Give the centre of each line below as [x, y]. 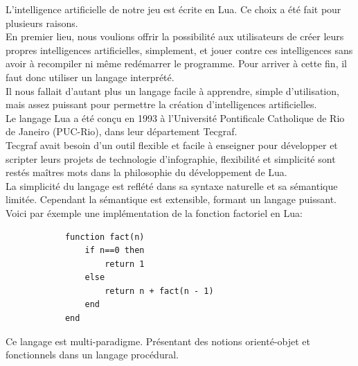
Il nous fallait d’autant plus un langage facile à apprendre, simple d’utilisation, [172, 90]
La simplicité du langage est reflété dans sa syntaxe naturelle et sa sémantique [172, 185]
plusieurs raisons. [42, 23]
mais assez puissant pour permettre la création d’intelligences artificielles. [161, 104]
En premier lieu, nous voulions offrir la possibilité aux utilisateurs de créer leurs [175, 36]
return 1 [125, 264]
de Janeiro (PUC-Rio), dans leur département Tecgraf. [122, 131]
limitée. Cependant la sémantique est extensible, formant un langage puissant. [171, 199]
